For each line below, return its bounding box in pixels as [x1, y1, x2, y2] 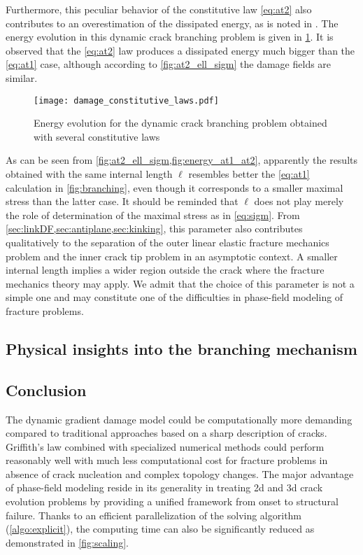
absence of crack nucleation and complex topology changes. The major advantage [6, 466, 354, 481]
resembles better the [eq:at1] [188, 167, 310, 181]
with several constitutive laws [34, 129, 160, 143]
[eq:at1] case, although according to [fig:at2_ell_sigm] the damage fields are [6, 57, 332, 71]
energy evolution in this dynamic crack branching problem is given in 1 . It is [6, 29, 334, 44]
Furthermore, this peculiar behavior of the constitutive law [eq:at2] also [6, 2, 312, 16]
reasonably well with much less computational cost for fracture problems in [6, 453, 328, 468]
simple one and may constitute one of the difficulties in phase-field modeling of [6, 290, 343, 304]
